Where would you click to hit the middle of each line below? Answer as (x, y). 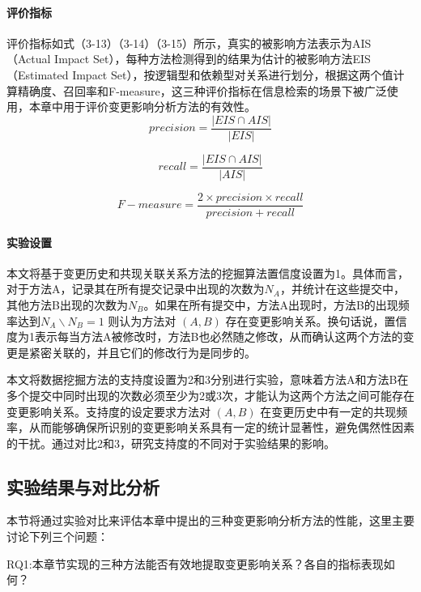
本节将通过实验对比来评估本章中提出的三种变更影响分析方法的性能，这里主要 (210, 520)
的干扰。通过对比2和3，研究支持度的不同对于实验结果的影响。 (171, 443)
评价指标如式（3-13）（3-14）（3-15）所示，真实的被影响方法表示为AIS (189, 43)
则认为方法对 (142, 320)
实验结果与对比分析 (83, 486)
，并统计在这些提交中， (342, 289)
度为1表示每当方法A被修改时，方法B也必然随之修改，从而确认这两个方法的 (205, 336)
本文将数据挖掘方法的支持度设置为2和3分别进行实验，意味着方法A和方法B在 (208, 379)
